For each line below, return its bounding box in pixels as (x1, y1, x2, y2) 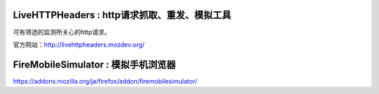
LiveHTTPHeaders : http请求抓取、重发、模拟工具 (13, 9, 232, 21)
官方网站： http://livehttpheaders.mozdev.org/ (13, 40, 145, 49)
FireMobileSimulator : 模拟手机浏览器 (13, 58, 176, 70)
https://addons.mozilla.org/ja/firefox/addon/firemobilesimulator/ (13, 77, 198, 85)
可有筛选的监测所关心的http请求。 (13, 28, 112, 36)
